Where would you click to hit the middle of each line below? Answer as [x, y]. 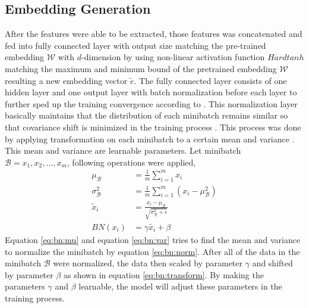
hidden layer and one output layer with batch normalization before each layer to [151, 92]
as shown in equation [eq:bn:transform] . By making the [164, 274]
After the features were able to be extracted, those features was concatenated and [154, 34]
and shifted [272, 263]
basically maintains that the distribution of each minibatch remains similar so [146, 115]
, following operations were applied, [131, 162]
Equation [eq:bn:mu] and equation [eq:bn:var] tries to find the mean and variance [153, 239]
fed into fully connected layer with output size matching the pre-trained [135, 45]
